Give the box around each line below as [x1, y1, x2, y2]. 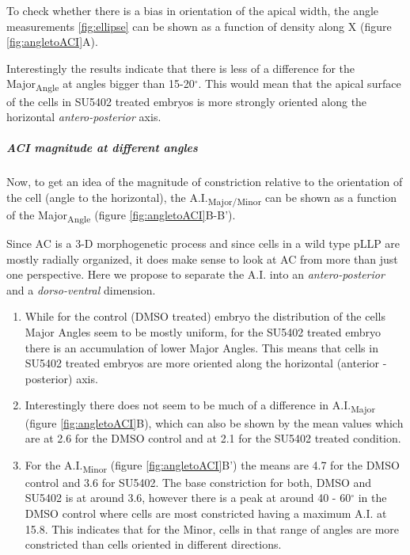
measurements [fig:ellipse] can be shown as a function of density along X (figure [6, 17, 392, 34]
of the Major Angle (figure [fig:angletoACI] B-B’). [6, 206, 236, 225]
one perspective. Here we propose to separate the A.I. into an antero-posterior [6, 266, 385, 283]
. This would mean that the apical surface [198, 75, 401, 92]
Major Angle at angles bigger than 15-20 [6, 75, 195, 94]
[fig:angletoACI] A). [6, 33, 98, 50]
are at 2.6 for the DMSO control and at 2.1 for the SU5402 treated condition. [25, 430, 401, 447]
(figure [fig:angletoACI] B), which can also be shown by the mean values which [25, 414, 404, 431]
